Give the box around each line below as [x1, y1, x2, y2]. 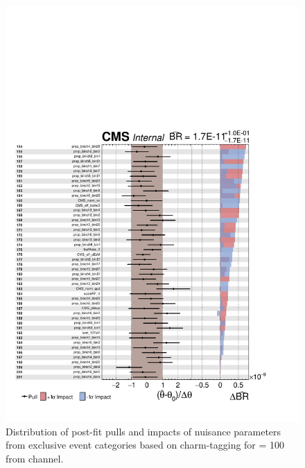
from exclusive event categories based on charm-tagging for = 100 [6, 437, 285, 452]
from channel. [6, 451, 64, 465]
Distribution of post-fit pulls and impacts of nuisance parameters [6, 424, 281, 438]
